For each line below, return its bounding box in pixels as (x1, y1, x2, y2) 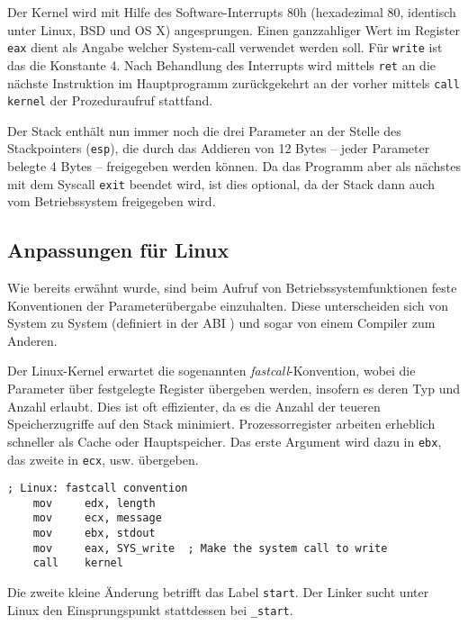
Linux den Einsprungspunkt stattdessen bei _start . (7, 600, 293, 619)
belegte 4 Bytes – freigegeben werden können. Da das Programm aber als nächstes (7, 157, 461, 176)
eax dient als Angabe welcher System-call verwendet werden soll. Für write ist (7, 38, 443, 57)
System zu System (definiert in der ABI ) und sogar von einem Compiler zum (7, 313, 436, 332)
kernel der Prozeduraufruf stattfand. (7, 91, 213, 110)
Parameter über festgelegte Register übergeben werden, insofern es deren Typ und (7, 379, 461, 398)
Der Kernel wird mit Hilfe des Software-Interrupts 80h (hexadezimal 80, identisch (7, 3, 456, 21)
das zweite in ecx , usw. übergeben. (7, 449, 199, 468)
